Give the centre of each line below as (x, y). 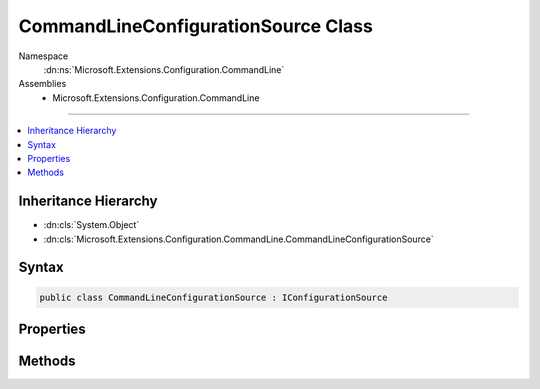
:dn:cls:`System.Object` (91, 225)
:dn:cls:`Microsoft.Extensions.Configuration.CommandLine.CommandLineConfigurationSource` (238, 239)
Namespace (43, 56)
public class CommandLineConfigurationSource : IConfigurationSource (213, 297)
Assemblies (42, 84)
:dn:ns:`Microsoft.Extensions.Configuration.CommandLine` (164, 69)
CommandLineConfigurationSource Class (196, 26)
